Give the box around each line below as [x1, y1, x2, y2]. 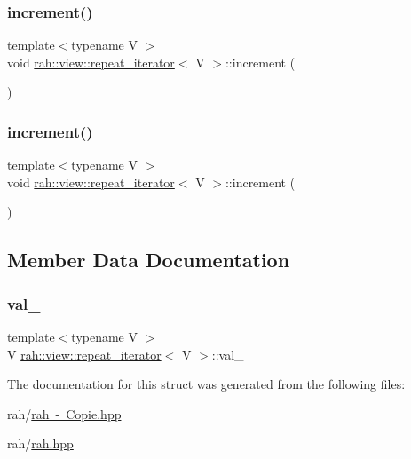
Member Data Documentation [7, 246, 290, 273]
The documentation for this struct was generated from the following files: [7, 375, 406, 393]
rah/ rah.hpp [7, 434, 74, 453]
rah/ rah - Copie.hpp [7, 404, 122, 423]
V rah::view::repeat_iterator [7, 344, 162, 363]
